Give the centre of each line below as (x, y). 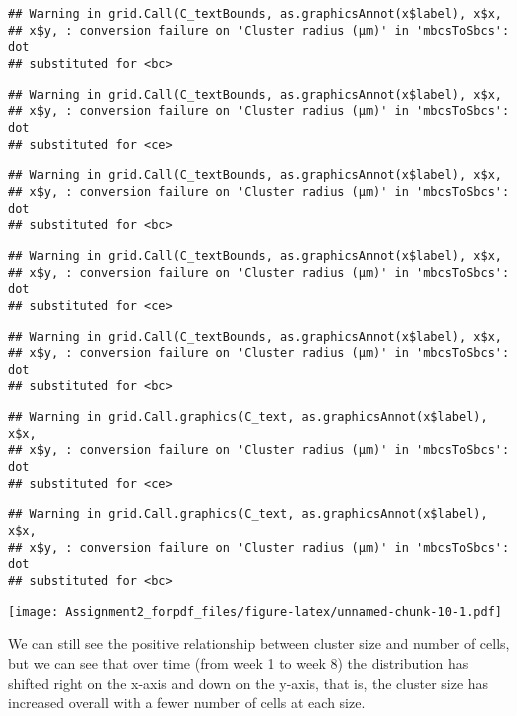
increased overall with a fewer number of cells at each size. (187, 702)
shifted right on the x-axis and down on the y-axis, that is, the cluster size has (248, 682)
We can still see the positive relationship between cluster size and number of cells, (259, 643)
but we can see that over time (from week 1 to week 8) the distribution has (238, 662)
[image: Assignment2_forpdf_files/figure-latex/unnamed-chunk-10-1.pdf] (255, 611)
